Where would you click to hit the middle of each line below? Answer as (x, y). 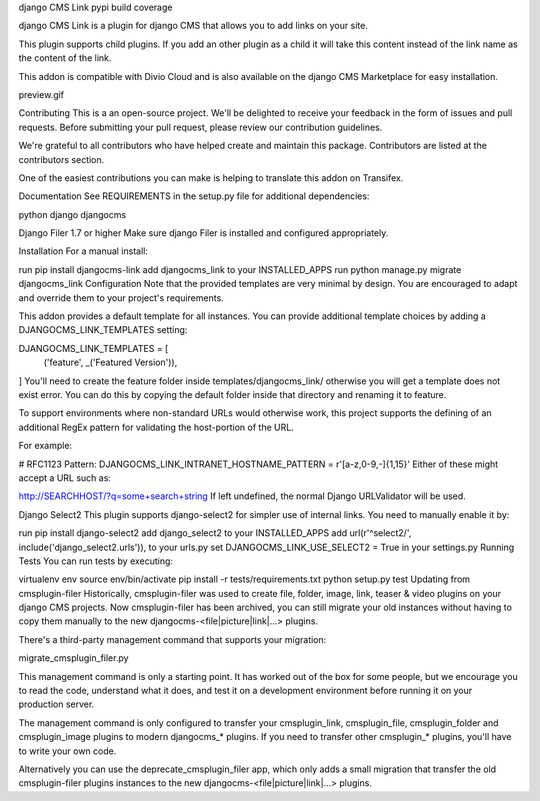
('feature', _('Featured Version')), (110, 362)
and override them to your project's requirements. (121, 297)
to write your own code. (67, 751)
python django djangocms (72, 214)
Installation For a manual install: (83, 251)
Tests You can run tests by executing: (96, 561)
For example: (45, 446)
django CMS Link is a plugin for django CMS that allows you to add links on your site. (193, 26)
